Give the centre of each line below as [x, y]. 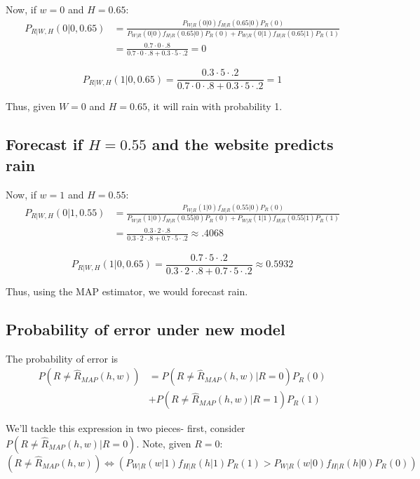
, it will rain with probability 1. [215, 106]
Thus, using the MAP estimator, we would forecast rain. [127, 291]
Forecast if [44, 144]
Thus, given [31, 106]
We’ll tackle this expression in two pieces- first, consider [126, 428]
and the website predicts [243, 144]
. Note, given [164, 443]
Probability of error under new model [145, 329]
